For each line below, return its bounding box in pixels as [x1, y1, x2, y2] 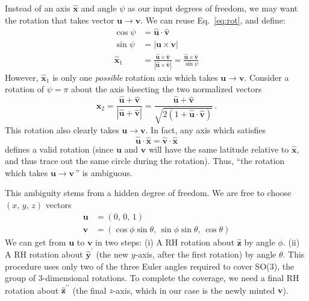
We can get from [5, 235, 66, 248]
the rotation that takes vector [5, 13, 114, 26]
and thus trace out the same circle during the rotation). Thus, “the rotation [5, 154, 285, 167]
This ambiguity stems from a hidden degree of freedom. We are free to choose [5, 186, 292, 199]
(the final [72, 284, 107, 296]
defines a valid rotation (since [5, 142, 114, 155]
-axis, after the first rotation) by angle [135, 247, 276, 260]
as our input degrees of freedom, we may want [128, 2, 298, 14]
